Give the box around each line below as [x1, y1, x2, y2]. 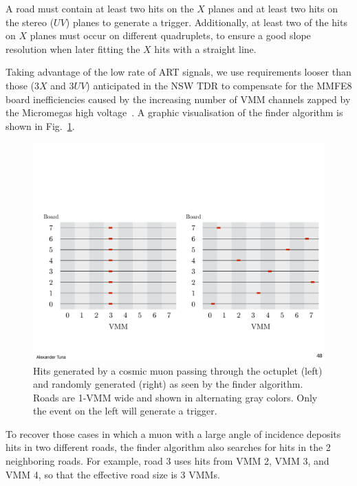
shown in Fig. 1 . [6, 118, 75, 133]
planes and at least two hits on [208, 1, 338, 15]
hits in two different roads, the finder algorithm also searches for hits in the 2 [6, 440, 331, 454]
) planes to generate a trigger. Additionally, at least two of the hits [65, 14, 347, 29]
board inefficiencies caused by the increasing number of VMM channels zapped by [6, 91, 351, 106]
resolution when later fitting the [6, 41, 140, 56]
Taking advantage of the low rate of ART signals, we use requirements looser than [6, 65, 351, 79]
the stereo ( [6, 14, 54, 29]
